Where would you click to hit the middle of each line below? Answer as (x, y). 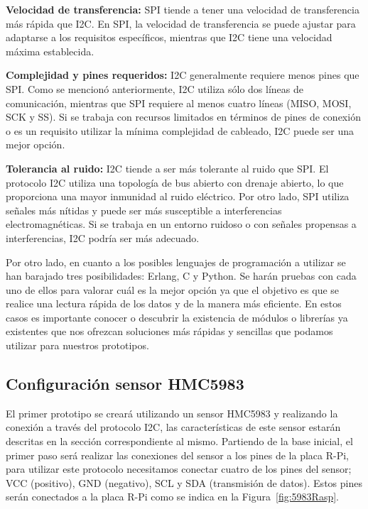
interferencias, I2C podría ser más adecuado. (103, 237)
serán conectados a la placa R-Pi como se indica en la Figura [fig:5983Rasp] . (172, 497)
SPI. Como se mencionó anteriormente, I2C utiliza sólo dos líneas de (155, 88)
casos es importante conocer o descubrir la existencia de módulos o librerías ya (177, 317)
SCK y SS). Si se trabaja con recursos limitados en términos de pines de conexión (183, 117)
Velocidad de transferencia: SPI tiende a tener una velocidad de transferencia (183, 9)
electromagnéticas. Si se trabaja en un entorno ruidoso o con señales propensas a (181, 224)
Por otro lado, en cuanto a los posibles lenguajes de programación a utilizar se (176, 262)
